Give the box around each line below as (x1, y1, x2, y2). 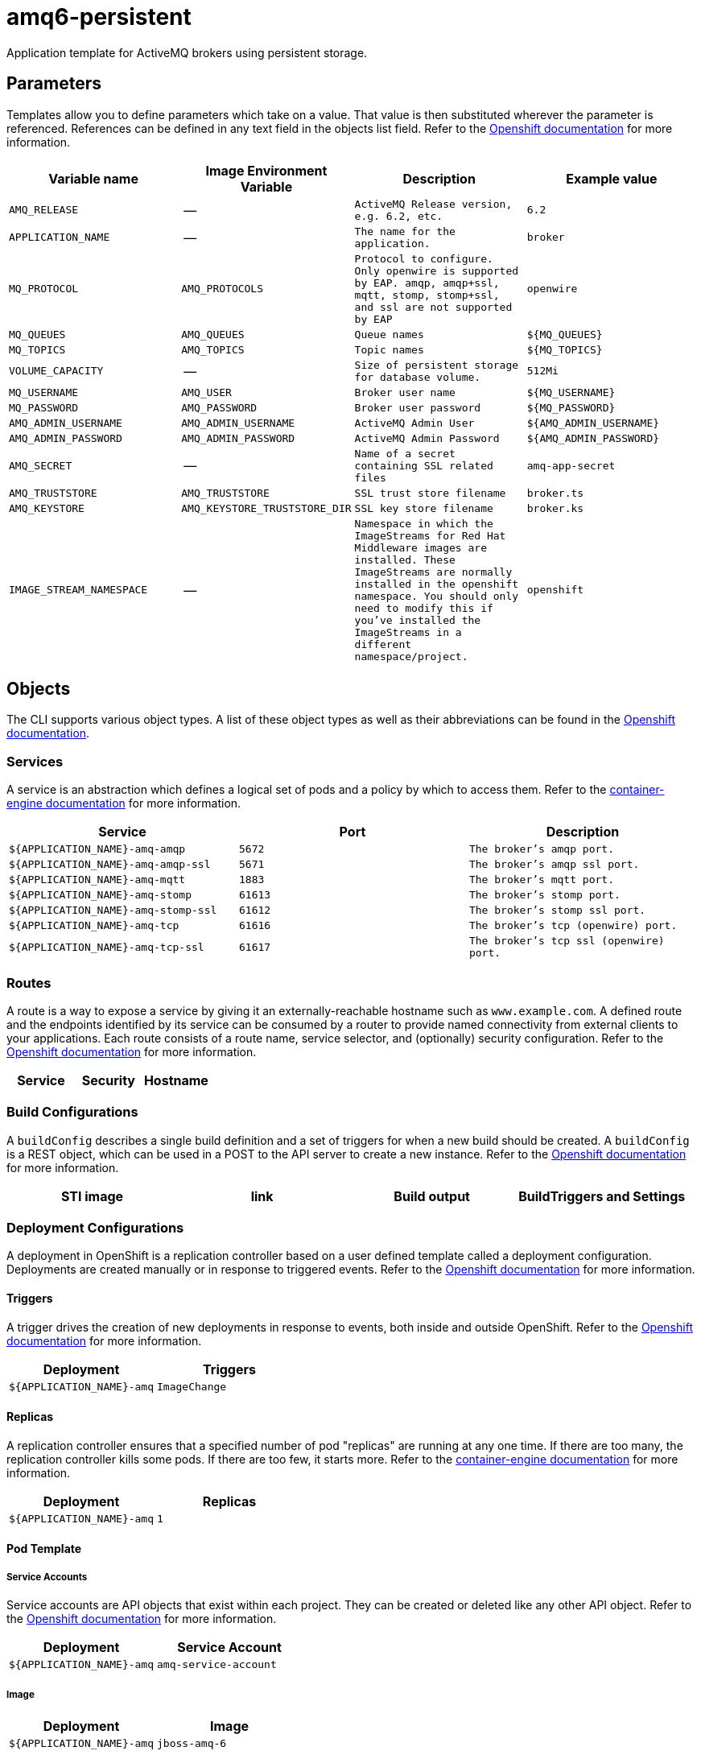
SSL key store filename (354, 502, 493, 514)
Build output (394, 1187, 470, 1204)
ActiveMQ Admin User (354, 416, 475, 429)
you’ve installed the (354, 613, 481, 626)
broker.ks (526, 502, 584, 514)
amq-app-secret (526, 459, 616, 472)
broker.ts (526, 486, 584, 499)
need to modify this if (354, 601, 493, 614)
